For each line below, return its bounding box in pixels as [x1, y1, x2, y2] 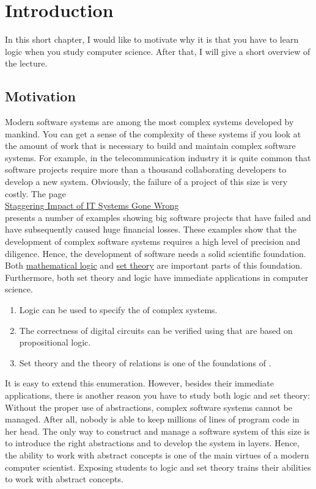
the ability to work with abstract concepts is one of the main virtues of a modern [5, 448, 309, 461]
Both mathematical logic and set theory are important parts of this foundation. [5, 259, 303, 272]
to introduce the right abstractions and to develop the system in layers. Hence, [5, 436, 299, 449]
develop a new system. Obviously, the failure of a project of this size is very [5, 175, 288, 188]
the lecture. [5, 57, 48, 70]
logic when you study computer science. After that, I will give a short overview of [5, 45, 310, 57]
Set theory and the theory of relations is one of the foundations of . [19, 356, 271, 369]
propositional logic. [19, 336, 91, 349]
